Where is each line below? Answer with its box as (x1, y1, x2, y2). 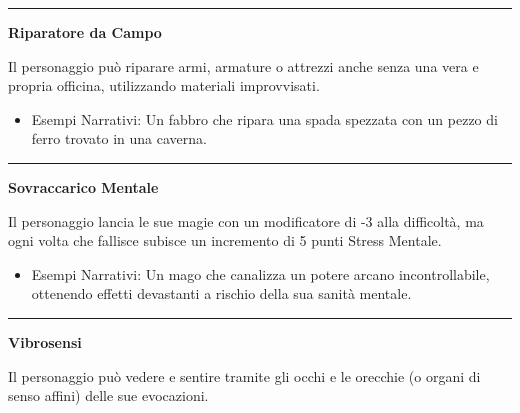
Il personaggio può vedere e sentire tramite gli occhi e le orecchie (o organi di (8, 365, 481, 386)
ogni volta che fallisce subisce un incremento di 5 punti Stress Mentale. (8, 230, 442, 251)
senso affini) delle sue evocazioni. (8, 385, 209, 406)
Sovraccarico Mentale (8, 176, 159, 197)
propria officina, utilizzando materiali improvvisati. (8, 75, 320, 96)
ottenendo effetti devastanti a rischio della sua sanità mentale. (31, 283, 412, 304)
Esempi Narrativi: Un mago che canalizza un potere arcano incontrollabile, (31, 263, 490, 284)
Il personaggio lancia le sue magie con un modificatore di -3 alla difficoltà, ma (8, 210, 484, 231)
